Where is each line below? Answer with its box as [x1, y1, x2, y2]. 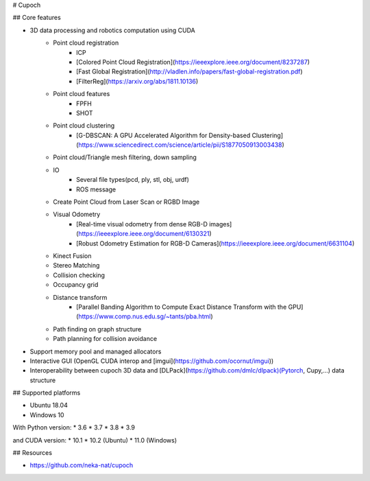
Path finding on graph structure [53, 325, 142, 333]
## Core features [12, 14, 61, 22]
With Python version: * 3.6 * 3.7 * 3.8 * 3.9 [12, 423, 136, 432]
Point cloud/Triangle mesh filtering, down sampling [53, 153, 197, 161]
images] [209, 220, 232, 228]
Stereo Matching [53, 261, 100, 270]
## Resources [12, 449, 53, 457]
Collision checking [53, 271, 106, 279]
